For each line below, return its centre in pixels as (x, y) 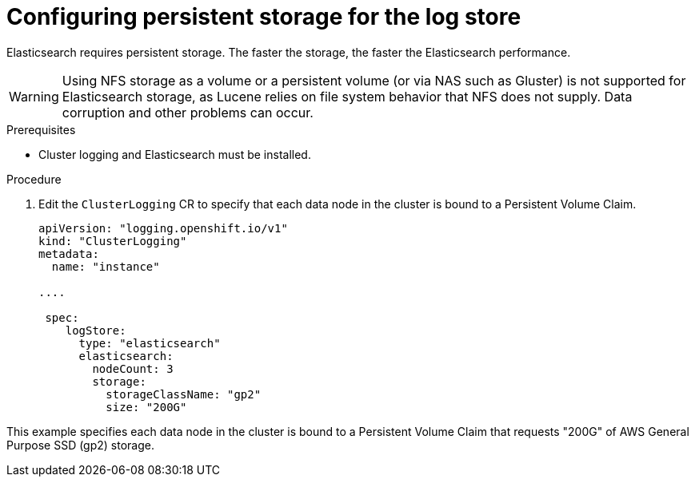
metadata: (69, 253)
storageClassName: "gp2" (184, 394)
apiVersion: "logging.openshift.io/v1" (163, 228)
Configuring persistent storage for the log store (264, 17)
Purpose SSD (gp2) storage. (81, 445)
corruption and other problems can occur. (188, 112)
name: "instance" (106, 266)
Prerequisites (41, 129)
